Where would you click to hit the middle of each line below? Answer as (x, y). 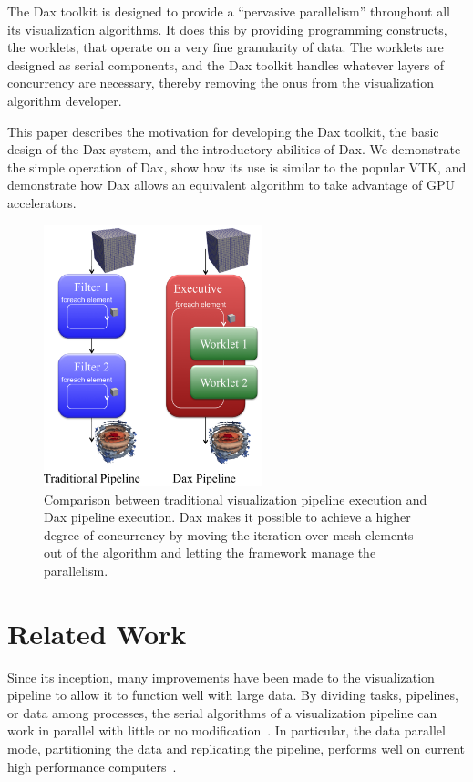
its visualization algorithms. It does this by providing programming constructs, (227, 29)
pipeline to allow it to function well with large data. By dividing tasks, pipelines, (233, 695)
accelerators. (42, 202)
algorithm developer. (65, 100)
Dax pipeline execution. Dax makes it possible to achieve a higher (227, 517)
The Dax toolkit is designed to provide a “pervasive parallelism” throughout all (229, 11)
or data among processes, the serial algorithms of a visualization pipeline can (222, 712)
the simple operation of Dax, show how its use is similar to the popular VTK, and (237, 167)
